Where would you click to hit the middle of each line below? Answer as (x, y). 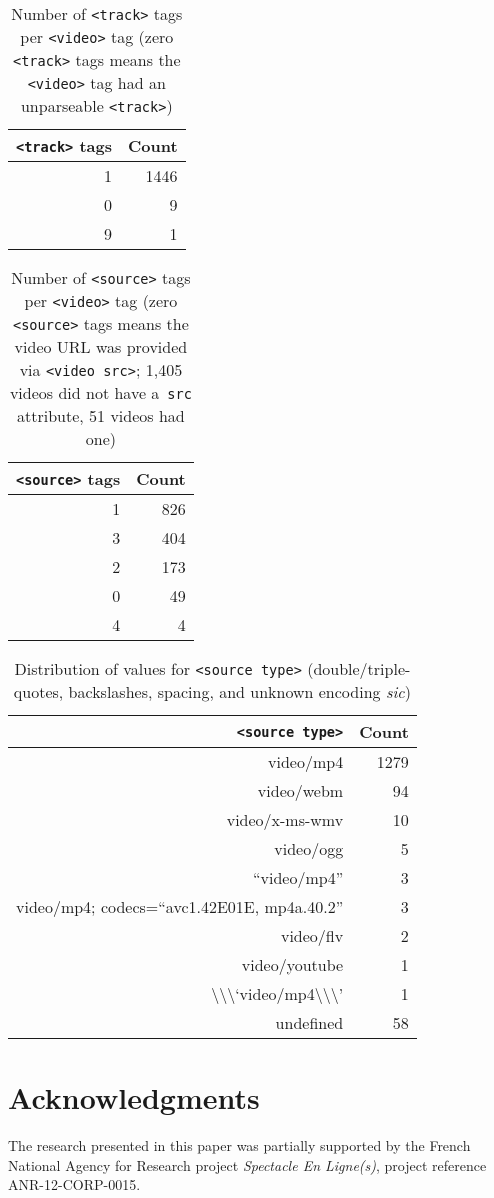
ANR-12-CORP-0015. (74, 1184)
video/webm (300, 790)
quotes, (38, 691)
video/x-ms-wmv (285, 819)
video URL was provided (101, 346)
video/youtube (292, 964)
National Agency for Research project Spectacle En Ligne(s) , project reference (247, 1164)
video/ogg (309, 848)
